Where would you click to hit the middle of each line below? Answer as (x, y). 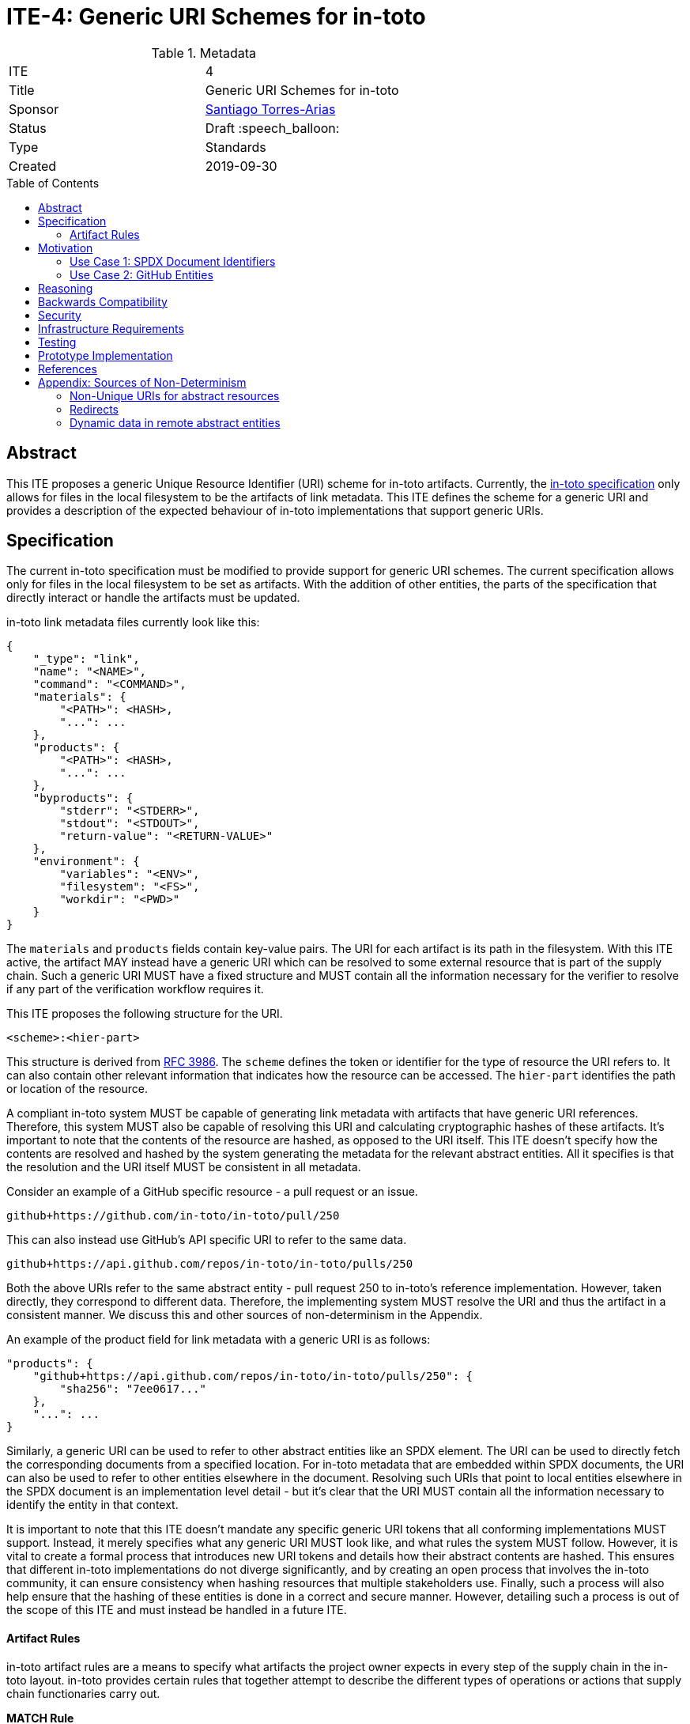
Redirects (94, 409)
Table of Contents (53, 183)
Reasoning (66, 288)
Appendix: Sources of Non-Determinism (142, 382)
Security (60, 315)
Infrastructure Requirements (111, 328)
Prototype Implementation (106, 355)
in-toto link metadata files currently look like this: (133, 622)
